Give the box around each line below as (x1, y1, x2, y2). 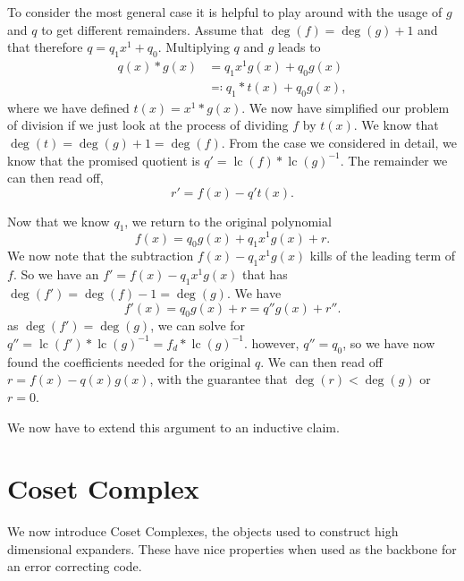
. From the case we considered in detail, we (221, 132, 457, 151)
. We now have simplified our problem (241, 98, 450, 116)
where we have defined (7, 98, 130, 116)
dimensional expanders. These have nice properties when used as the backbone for (7, 539, 457, 558)
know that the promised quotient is (7, 150, 200, 169)
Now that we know (7, 211, 110, 230)
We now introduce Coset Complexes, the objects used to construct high (7, 522, 399, 541)
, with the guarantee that (149, 370, 288, 389)
